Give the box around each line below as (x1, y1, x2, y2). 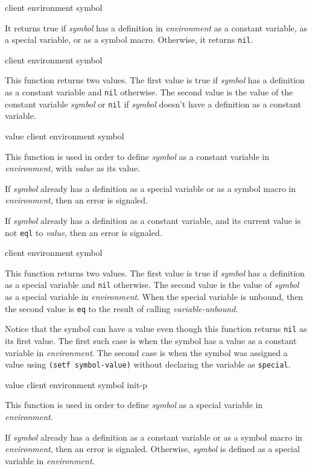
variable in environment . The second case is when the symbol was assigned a (5, 346, 288, 359)
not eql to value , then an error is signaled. (5, 226, 162, 238)
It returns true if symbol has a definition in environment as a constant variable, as (5, 21, 307, 34)
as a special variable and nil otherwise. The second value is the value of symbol (5, 278, 299, 291)
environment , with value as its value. (5, 162, 141, 174)
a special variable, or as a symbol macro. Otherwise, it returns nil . (5, 33, 253, 46)
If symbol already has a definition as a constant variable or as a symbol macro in (5, 430, 302, 443)
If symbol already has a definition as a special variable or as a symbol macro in (5, 182, 296, 194)
